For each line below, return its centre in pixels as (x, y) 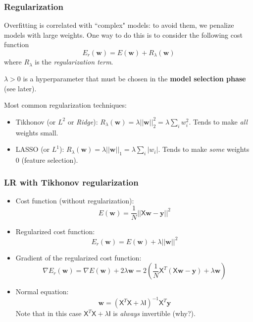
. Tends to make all (218, 121)
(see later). (20, 88)
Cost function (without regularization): (75, 200)
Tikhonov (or (36, 121)
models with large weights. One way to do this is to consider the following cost (123, 34)
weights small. (37, 132)
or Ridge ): (83, 121)
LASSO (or (33, 149)
